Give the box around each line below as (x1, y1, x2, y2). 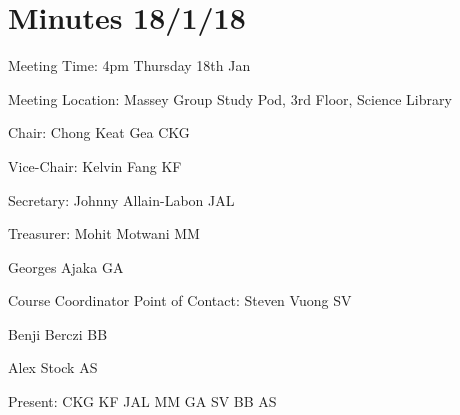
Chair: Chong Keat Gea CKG (8, 122, 190, 143)
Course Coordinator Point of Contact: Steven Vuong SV (8, 290, 352, 311)
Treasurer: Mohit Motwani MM (8, 223, 200, 244)
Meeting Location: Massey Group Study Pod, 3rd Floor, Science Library (8, 88, 452, 109)
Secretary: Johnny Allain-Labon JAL (8, 189, 235, 210)
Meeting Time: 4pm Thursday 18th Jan (8, 55, 251, 76)
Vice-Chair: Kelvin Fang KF (8, 155, 182, 176)
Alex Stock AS (8, 357, 98, 378)
